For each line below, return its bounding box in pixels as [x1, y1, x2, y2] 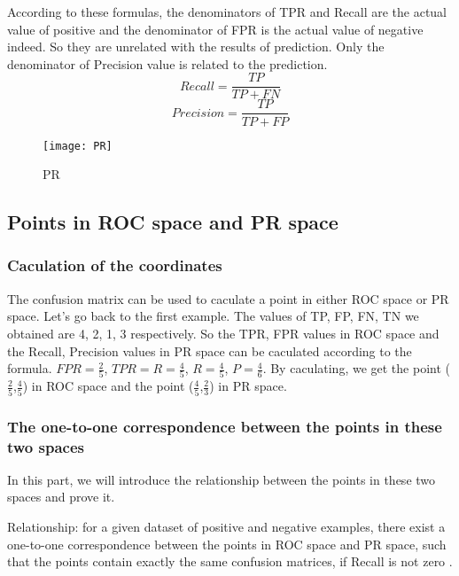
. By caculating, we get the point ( [262, 359, 450, 378]
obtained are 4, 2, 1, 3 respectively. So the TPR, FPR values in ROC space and [7, 323, 440, 342]
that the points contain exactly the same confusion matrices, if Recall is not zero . [7, 552, 453, 571]
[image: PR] [43, 139, 113, 152]
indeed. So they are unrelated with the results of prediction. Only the [7, 37, 385, 56]
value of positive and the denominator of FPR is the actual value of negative [7, 19, 424, 38]
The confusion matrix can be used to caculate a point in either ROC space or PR [7, 289, 449, 307]
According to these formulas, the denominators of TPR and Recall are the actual [7, 3, 447, 20]
